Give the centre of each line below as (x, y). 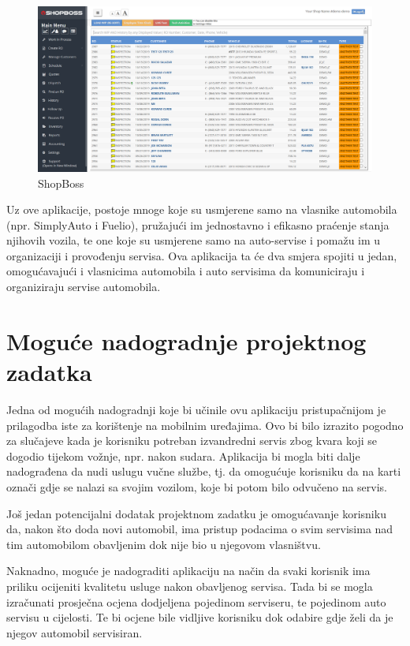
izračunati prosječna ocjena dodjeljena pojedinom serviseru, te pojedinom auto (196, 601)
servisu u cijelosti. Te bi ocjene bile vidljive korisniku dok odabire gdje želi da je (200, 617)
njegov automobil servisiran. (75, 632)
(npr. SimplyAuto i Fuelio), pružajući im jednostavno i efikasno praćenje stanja (198, 224)
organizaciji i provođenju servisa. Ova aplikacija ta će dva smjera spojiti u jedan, (202, 255)
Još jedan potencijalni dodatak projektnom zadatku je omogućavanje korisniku (196, 513)
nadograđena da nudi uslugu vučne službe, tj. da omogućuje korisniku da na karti (204, 471)
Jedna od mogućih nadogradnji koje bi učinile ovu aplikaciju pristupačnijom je (196, 409)
